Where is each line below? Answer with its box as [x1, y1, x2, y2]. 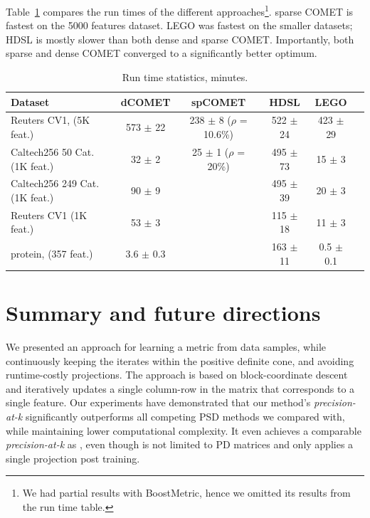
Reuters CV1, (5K [11, 112, 90, 127]
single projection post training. [6, 450, 140, 465]
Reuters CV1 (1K [11, 207, 88, 222]
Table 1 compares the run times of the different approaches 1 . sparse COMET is [6, 2, 354, 18]
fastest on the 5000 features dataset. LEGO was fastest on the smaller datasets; [6, 18, 353, 33]
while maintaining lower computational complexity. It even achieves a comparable [6, 423, 361, 438]
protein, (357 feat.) [11, 246, 93, 261]
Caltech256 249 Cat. [11, 176, 100, 191]
